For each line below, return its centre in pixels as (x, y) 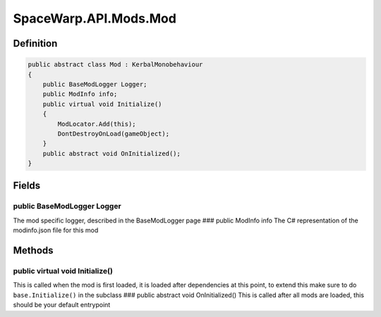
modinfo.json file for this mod (56, 230)
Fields (27, 186)
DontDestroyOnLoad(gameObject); (113, 133)
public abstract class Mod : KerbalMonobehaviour (115, 65)
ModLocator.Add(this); (97, 124)
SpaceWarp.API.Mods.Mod (95, 18)
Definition (35, 43)
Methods (33, 251)
